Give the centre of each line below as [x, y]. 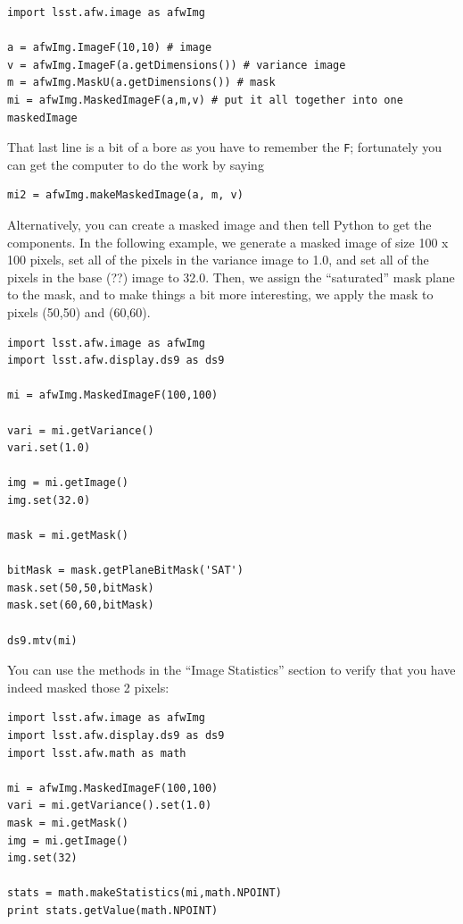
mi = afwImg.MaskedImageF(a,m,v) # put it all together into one [205, 100]
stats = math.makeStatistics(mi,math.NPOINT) [145, 893]
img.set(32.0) [49, 500]
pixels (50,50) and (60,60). [79, 311]
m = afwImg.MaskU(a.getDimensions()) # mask [141, 83]
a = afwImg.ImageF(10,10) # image [110, 48]
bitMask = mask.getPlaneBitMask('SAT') [125, 571]
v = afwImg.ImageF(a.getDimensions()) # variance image [177, 65]
